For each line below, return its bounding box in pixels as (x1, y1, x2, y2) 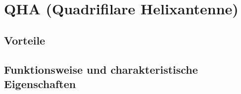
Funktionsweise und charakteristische (4, 61, 198, 77)
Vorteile (4, 32, 46, 47)
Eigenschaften (4, 76, 76, 91)
